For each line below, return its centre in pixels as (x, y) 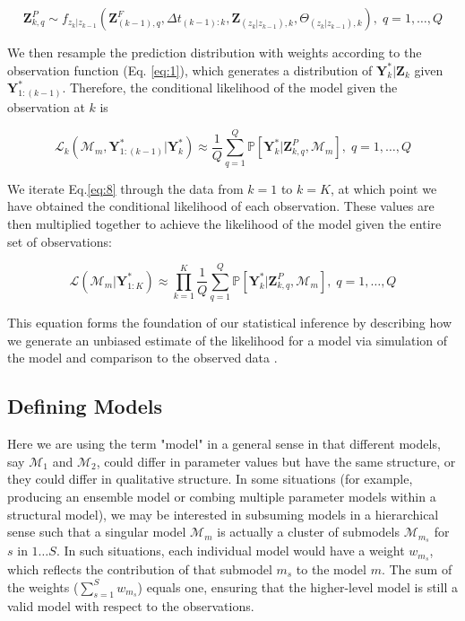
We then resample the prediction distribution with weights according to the (215, 52)
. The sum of (417, 569)
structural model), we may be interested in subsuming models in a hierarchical (223, 514)
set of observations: (60, 241)
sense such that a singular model (97, 532)
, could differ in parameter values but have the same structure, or (276, 461)
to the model (331, 569)
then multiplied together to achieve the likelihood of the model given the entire (224, 223)
